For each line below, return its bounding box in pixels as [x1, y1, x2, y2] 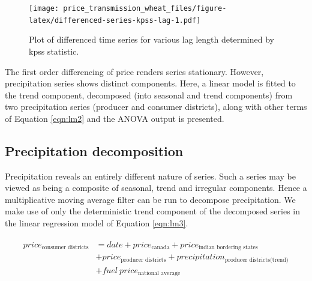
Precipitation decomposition [5, 141, 184, 160]
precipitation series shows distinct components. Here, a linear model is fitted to [5, 77, 296, 89]
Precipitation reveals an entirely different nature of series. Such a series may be [5, 169, 296, 182]
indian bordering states [199, 244, 258, 251]
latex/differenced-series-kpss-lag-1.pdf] [29, 16, 201, 25]
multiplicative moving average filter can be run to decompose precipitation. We [5, 193, 296, 205]
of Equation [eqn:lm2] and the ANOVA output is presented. [5, 112, 224, 124]
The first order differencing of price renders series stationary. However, [5, 65, 264, 77]
